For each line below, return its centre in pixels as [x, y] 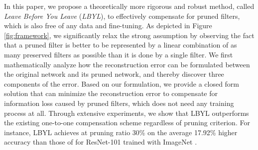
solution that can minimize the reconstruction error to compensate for [111, 93]
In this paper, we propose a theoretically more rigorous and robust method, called [129, 6]
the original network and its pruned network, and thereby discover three [114, 74]
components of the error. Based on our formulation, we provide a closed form [122, 83]
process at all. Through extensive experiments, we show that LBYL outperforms [127, 113]
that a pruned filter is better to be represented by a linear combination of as [121, 45]
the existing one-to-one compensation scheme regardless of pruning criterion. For [127, 123]
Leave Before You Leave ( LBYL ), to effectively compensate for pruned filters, [122, 16]
